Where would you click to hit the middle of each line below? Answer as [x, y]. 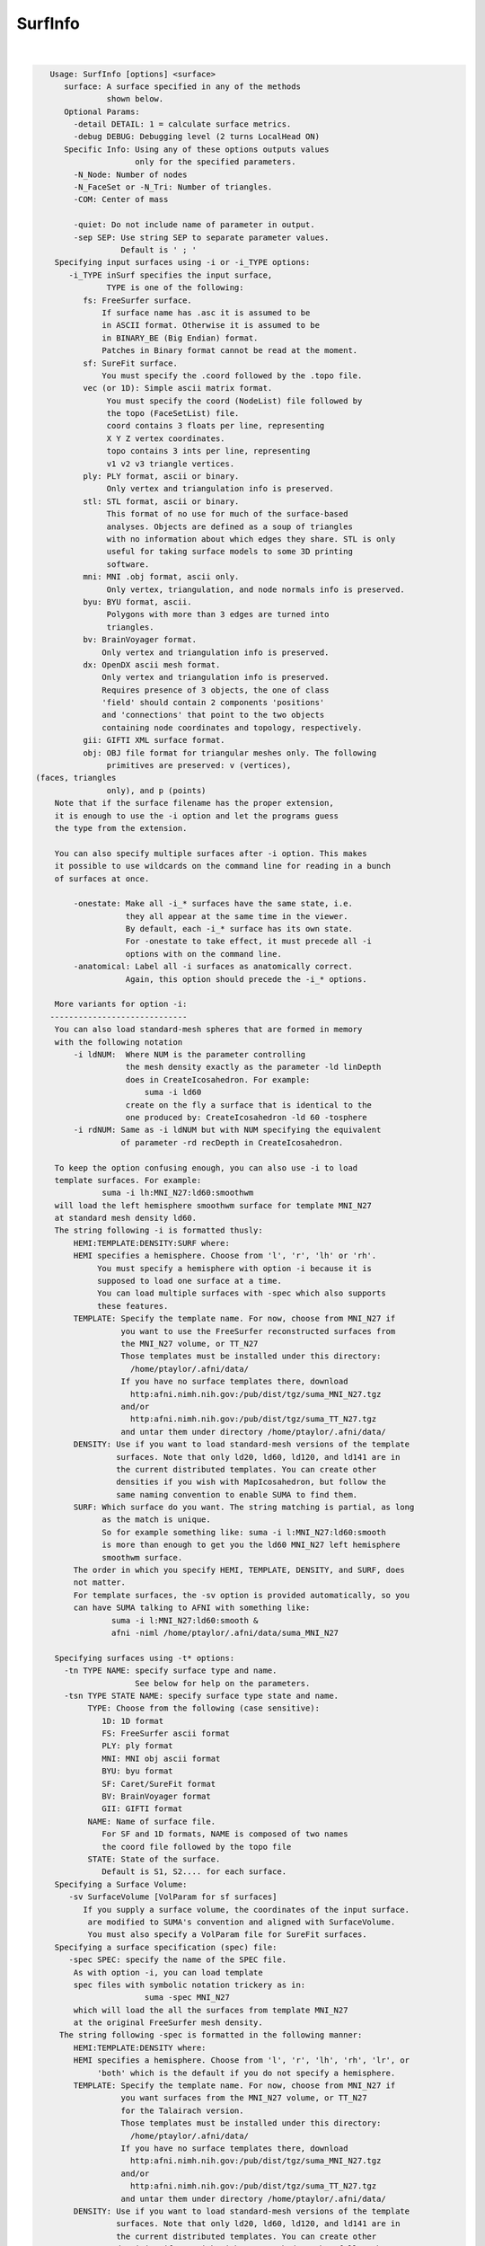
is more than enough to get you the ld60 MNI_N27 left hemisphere [251, 1545]
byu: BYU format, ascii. [137, 601]
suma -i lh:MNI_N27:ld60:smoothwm [178, 1193]
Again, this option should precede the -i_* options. [246, 979]
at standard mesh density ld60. [126, 1218]
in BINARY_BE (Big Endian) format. [180, 338]
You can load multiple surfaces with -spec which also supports [242, 1293]
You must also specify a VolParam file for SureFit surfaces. [227, 1935]
